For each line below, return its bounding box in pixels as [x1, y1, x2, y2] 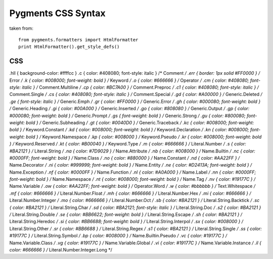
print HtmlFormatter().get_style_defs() [18, 44, 120, 50]
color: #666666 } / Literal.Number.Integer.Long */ [9, 247, 112, 252]
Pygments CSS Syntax [9, 8, 106, 19]
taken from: [9, 25, 34, 31]
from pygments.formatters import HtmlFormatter [18, 37, 139, 42]
